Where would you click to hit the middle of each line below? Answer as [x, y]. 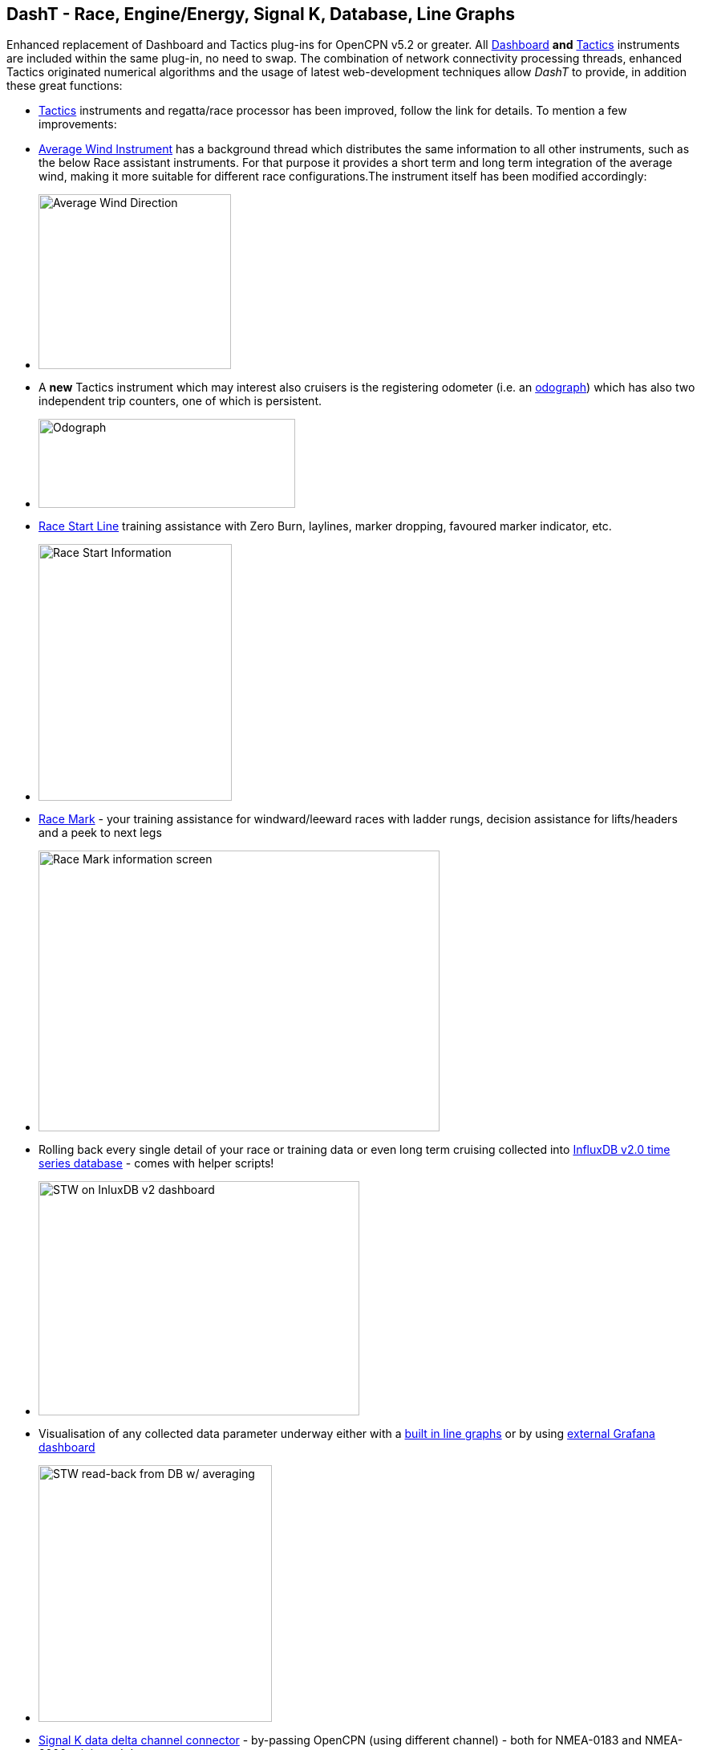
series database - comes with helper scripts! [156, 1163]
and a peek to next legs [100, 833]
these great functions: [65, 86]
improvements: [78, 124]
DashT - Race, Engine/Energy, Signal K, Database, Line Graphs [261, 14]
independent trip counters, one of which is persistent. [180, 401]
